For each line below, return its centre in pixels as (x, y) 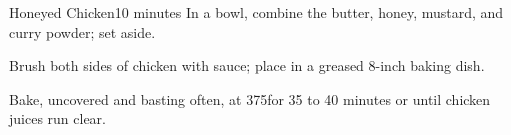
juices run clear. (57, 118)
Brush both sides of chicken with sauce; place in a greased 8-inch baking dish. (247, 65)
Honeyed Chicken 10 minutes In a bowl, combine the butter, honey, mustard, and (256, 12)
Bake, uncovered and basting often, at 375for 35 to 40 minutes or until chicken (250, 98)
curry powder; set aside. (82, 31)
